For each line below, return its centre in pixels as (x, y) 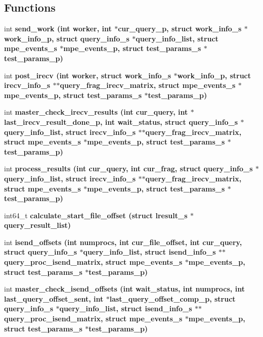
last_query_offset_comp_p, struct (172, 298)
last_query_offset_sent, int (54, 298)
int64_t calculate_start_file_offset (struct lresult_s (96, 215)
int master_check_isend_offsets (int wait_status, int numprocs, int (124, 289)
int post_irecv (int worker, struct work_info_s (88, 75)
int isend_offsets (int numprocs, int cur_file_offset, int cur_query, (123, 242)
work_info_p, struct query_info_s (67, 38)
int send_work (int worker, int (58, 29)
